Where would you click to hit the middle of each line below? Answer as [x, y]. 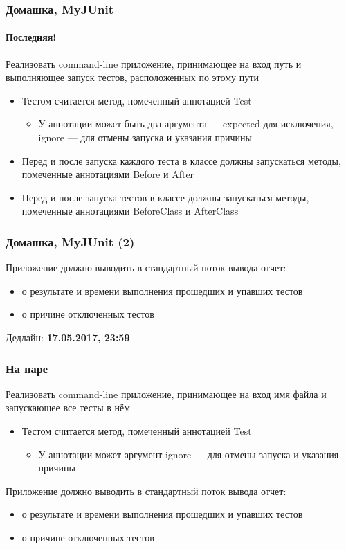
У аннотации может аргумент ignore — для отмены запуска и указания [189, 454]
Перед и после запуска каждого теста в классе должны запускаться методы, [181, 160]
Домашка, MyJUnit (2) [70, 241]
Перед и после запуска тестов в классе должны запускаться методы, [165, 197]
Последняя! [31, 37]
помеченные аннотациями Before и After [108, 174]
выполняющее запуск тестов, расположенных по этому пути [132, 77]
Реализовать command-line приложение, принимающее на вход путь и [154, 63]
